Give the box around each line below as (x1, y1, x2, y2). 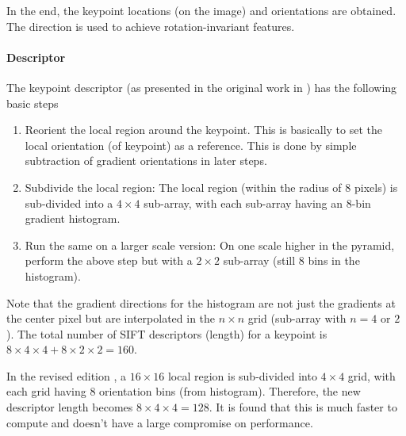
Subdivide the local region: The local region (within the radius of (25, 178, 342, 195)
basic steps (6, 94, 59, 111)
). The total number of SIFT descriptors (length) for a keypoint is (6, 325, 327, 342)
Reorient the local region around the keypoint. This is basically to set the (25, 121, 382, 138)
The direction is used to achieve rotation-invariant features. (6, 17, 295, 34)
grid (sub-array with (247, 310, 347, 327)
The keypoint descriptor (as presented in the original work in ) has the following (6, 78, 397, 95)
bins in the (308, 252, 360, 269)
